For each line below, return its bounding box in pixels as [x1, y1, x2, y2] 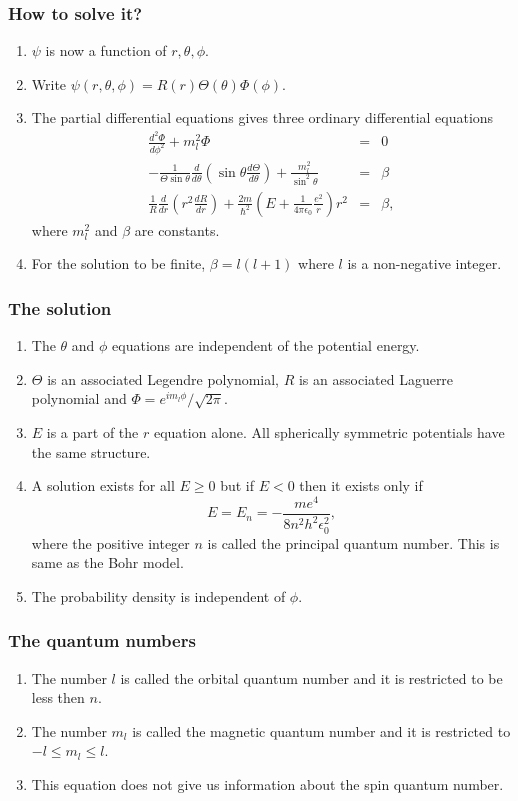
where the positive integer [31, 532, 190, 553]
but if [220, 475, 254, 496]
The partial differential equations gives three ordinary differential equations [31, 107, 494, 128]
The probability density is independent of [31, 585, 286, 606]
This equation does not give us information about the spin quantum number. [31, 774, 504, 795]
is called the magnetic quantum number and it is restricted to [132, 720, 511, 741]
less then [31, 687, 85, 708]
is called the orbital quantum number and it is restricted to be [120, 667, 503, 688]
